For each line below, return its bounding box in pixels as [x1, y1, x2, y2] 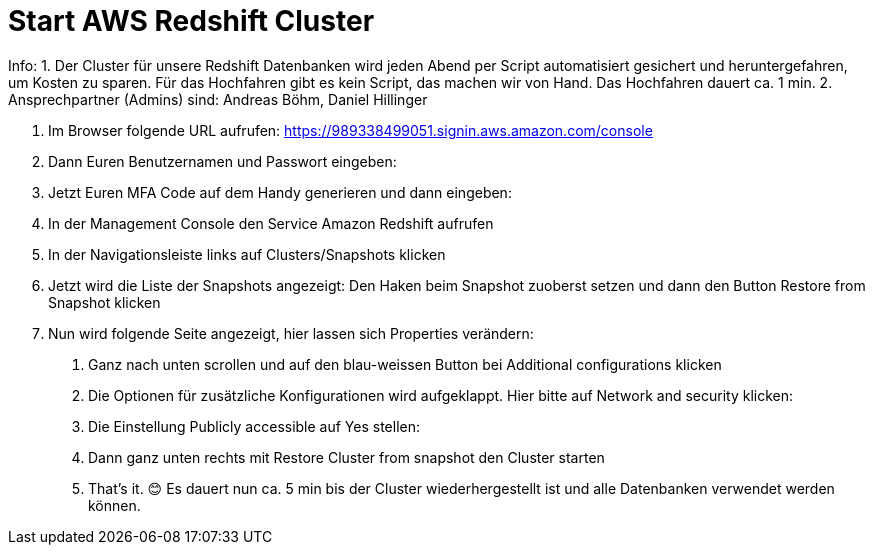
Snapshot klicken [48, 293, 161, 311]
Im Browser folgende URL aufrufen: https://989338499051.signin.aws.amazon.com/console [48, 121, 653, 139]
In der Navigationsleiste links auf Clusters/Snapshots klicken [48, 245, 446, 263]
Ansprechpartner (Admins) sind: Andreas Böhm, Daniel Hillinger [8, 90, 428, 108]
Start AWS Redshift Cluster [8, 4, 375, 38]
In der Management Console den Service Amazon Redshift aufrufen [48, 214, 494, 232]
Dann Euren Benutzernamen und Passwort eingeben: [48, 152, 397, 170]
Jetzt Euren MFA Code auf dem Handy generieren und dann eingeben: [48, 183, 512, 201]
